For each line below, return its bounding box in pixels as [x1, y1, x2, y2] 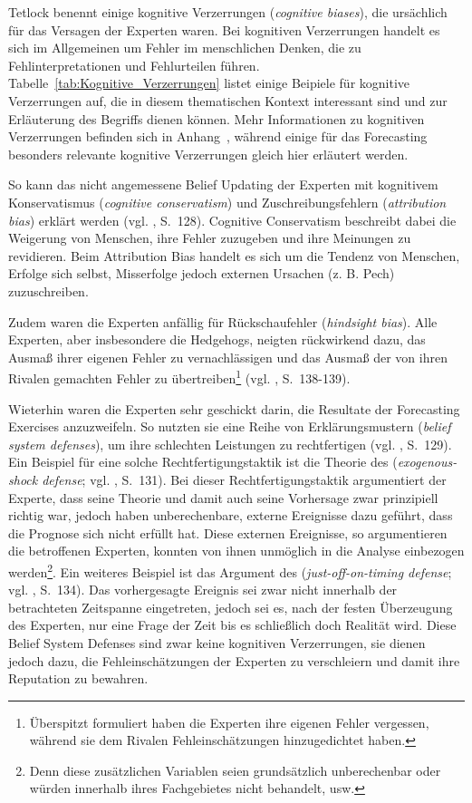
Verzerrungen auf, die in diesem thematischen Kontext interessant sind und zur [8, 91, 448, 110]
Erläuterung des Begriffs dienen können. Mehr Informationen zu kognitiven [8, 109, 425, 128]
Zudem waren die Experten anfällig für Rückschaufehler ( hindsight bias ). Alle [8, 312, 438, 331]
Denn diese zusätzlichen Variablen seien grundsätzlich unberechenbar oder [29, 760, 441, 779]
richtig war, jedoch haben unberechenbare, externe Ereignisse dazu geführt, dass [8, 506, 453, 525]
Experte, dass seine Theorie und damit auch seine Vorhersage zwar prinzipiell [8, 488, 438, 507]
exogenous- [397, 452, 458, 471]
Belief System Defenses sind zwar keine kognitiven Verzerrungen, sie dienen [8, 633, 426, 652]
